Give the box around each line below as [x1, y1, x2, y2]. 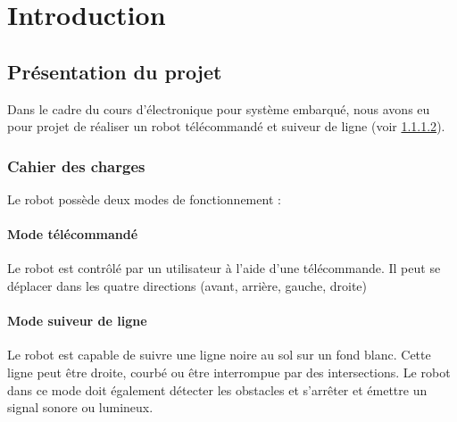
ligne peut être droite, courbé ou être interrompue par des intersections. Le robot [7, 362, 451, 381]
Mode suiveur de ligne [7, 311, 147, 330]
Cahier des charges [7, 154, 145, 177]
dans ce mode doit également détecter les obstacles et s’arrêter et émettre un [7, 380, 428, 399]
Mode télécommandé [7, 225, 138, 244]
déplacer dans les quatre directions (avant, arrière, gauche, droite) [7, 276, 368, 294]
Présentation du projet [7, 57, 222, 85]
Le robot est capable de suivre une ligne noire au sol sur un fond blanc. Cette [7, 345, 431, 364]
